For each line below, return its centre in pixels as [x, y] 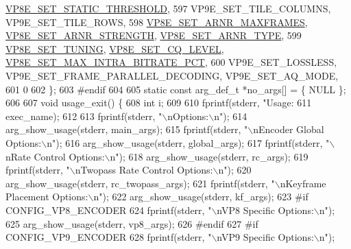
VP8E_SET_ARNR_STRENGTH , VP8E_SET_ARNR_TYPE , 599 [154, 35]
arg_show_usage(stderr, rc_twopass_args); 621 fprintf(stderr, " [140, 183]
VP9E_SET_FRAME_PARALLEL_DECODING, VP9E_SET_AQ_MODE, [172, 75]
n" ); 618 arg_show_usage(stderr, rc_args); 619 [209, 156]
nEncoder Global [289, 129]
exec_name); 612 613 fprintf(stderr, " [84, 116]
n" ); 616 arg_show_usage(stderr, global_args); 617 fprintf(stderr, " [188, 142]
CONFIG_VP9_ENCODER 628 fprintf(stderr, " [109, 237]
